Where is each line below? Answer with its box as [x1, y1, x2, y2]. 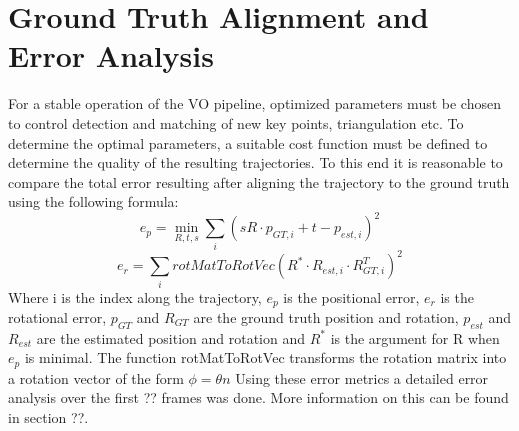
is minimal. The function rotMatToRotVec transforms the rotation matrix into [24, 347, 507, 368]
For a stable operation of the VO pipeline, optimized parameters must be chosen [8, 93, 501, 114]
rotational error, [8, 306, 107, 327]
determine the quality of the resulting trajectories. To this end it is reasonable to [8, 152, 503, 173]
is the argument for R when [330, 327, 500, 348]
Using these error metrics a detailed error [235, 367, 489, 388]
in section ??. [8, 407, 89, 428]
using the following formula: [8, 191, 179, 212]
